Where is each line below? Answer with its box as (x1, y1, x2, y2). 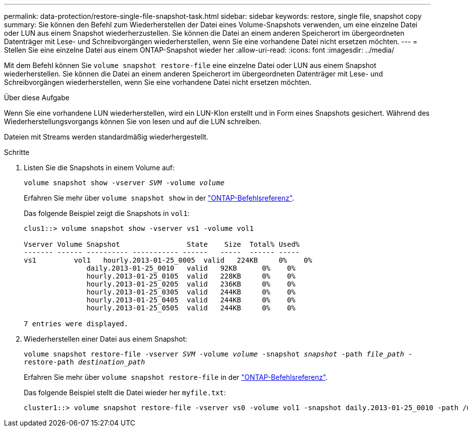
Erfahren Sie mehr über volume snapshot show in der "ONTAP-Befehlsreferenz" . (24, 194, 294, 202)
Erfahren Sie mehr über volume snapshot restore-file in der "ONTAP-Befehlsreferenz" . (24, 373, 328, 381)
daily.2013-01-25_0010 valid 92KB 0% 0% (86, 264, 295, 272)
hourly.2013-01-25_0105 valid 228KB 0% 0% (86, 272, 295, 280)
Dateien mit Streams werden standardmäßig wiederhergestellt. (4, 133, 209, 141)
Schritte (4, 148, 30, 156)
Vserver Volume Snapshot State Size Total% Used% (24, 240, 300, 248)
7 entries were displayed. (24, 320, 128, 328)
